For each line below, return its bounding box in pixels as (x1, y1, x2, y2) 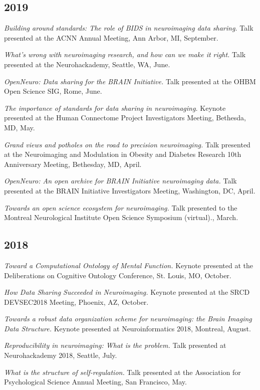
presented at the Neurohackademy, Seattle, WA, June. (4, 59, 170, 69)
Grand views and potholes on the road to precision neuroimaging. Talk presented (4, 139, 250, 149)
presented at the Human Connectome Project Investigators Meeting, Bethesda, (4, 112, 246, 123)
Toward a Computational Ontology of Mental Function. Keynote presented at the (4, 260, 253, 270)
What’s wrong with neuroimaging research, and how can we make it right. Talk (4, 49, 246, 60)
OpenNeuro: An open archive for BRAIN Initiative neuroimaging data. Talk (4, 175, 237, 186)
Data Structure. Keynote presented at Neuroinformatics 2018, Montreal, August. (4, 323, 251, 333)
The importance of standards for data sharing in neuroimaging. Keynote (4, 102, 226, 113)
